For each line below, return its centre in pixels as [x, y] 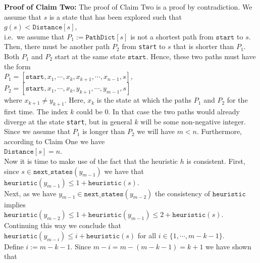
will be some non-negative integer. [193, 121]
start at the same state [90, 56]
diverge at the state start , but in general [68, 121]
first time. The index [36, 112]
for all [147, 235]
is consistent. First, [216, 161]
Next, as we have [30, 193]
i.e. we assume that [34, 36]
